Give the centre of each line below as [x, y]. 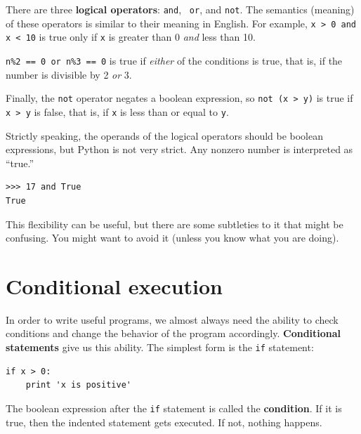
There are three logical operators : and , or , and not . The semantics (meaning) [180, 9]
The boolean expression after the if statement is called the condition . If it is [174, 408]
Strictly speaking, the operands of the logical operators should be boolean [165, 135]
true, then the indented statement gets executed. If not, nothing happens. [164, 422]
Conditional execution [114, 285]
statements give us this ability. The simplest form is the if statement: [160, 347]
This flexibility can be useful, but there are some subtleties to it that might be [175, 224]
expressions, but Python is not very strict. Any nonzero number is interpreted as [179, 149]
